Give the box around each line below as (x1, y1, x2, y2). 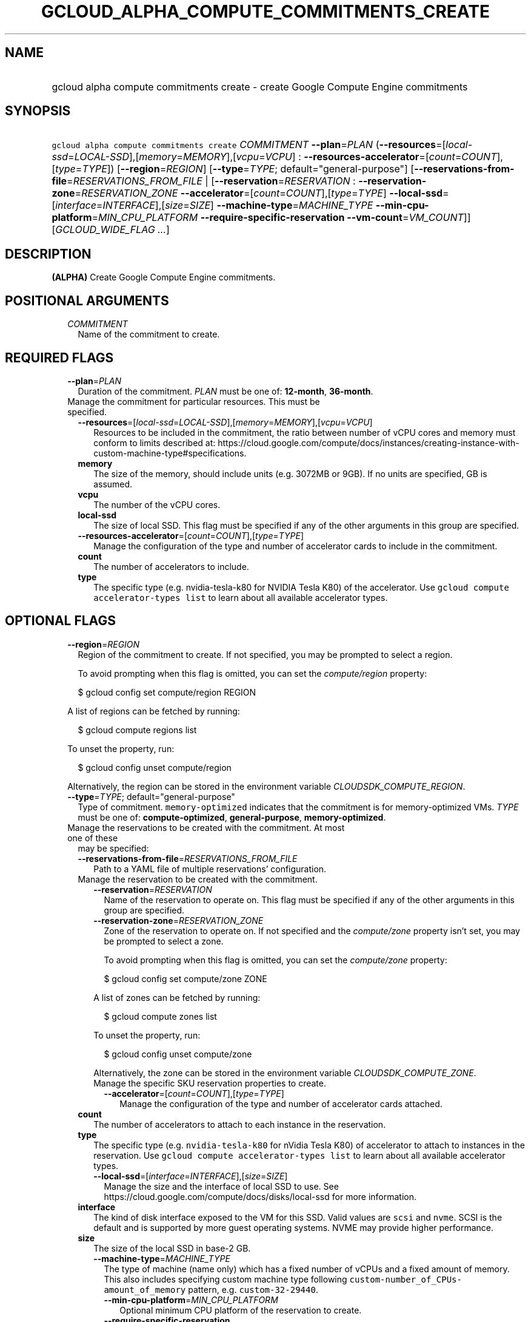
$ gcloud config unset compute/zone (104, 1048, 252, 1059)
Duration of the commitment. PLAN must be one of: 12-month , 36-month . (78, 385, 373, 396)
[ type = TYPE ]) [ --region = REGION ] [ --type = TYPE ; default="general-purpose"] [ (52, 163, 415, 175)
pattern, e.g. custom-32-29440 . (188, 1284, 318, 1295)
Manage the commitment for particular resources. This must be (67, 396, 320, 407)
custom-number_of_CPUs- (349, 1274, 462, 1284)
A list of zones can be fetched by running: (93, 992, 261, 1003)
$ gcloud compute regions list (78, 724, 197, 735)
